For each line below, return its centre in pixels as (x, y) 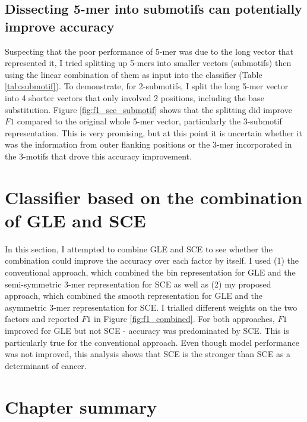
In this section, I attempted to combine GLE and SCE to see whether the (139, 248)
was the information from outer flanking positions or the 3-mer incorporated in (148, 144)
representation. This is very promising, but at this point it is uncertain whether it (153, 132)
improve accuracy (60, 26)
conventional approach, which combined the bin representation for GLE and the (150, 272)
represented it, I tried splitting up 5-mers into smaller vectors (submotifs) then (148, 63)
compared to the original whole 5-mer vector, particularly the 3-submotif (149, 121)
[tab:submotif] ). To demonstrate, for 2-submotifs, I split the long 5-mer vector (147, 86)
